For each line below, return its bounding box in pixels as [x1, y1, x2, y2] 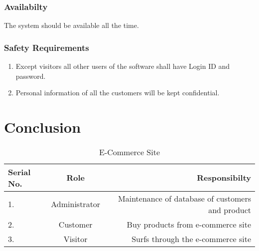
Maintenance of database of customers [118, 192, 251, 204]
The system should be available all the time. [4, 20, 139, 30]
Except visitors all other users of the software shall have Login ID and [15, 61, 230, 71]
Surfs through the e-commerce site [131, 233, 251, 245]
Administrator [51, 198, 101, 210]
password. [15, 70, 46, 81]
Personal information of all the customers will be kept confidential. [15, 87, 220, 98]
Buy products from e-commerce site [127, 218, 251, 230]
